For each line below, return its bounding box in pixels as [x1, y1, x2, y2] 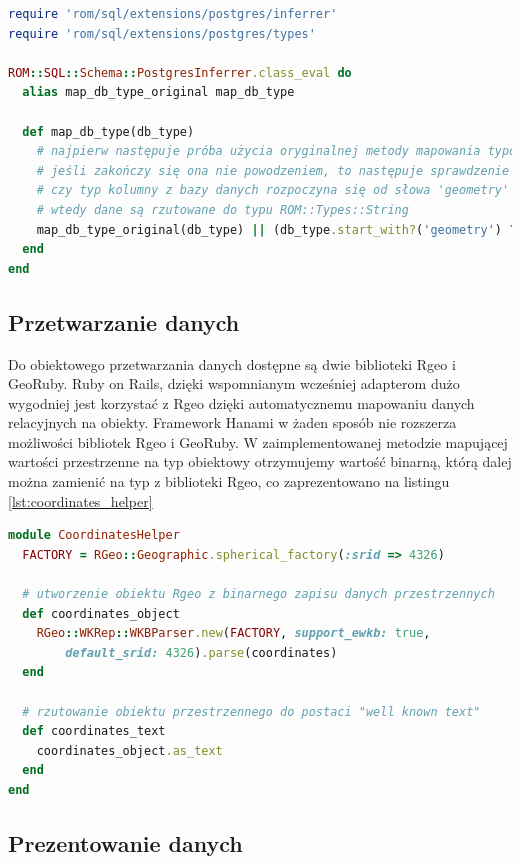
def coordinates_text [22, 724, 166, 739]
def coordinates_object [22, 606, 180, 621]
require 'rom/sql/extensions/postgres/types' [8, 26, 316, 41]
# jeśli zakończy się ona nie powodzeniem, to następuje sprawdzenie [36, 163, 510, 178]
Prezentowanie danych [8, 827, 243, 858]
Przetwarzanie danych [8, 306, 240, 337]
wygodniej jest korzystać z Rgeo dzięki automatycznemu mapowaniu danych [8, 392, 475, 413]
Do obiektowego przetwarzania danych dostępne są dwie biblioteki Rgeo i [8, 353, 456, 374]
